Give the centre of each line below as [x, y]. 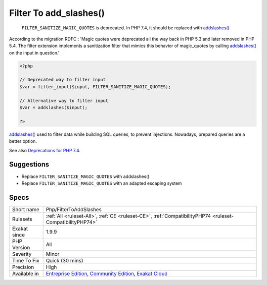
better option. [23, 141]
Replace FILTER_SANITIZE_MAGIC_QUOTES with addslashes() [86, 176]
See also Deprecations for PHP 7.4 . [45, 150]
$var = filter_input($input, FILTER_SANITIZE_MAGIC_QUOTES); [95, 86]
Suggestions [29, 164]
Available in [25, 274]
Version [21, 247]
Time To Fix [26, 260]
